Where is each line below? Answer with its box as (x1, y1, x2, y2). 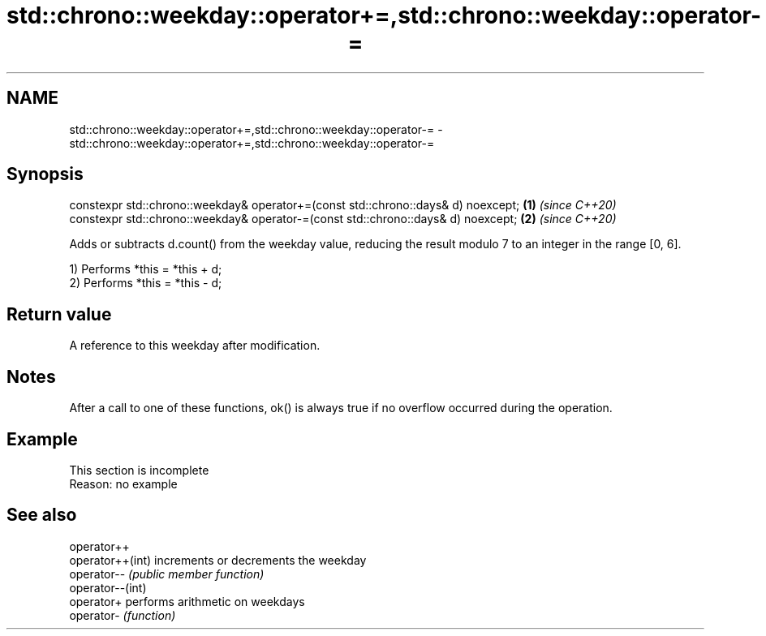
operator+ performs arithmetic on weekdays (69, 594, 305, 608)
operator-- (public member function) (69, 566, 265, 581)
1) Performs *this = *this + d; (69, 262, 222, 277)
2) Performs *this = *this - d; (69, 276, 222, 290)
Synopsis (6, 164, 84, 185)
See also (6, 505, 77, 526)
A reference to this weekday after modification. (69, 338, 321, 353)
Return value (6, 303, 112, 324)
